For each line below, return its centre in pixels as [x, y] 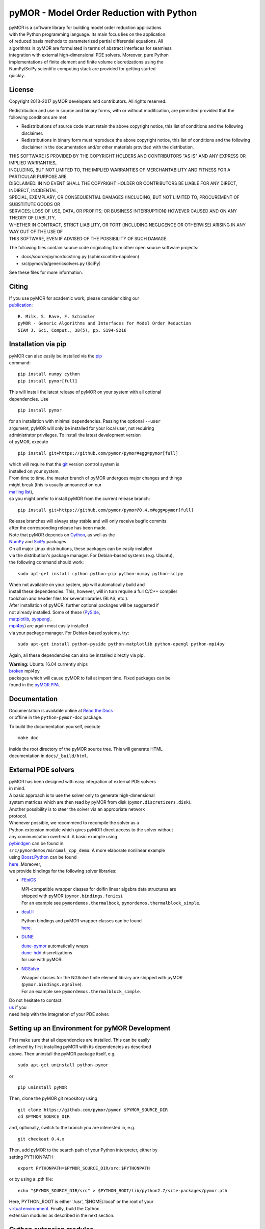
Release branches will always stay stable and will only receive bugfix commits [88, 521]
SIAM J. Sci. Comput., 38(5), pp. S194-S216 [72, 330]
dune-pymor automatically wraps [55, 946]
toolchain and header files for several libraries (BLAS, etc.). [69, 598]
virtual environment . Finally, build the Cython [54, 1208]
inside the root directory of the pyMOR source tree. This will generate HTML [86, 749]
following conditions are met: [39, 117]
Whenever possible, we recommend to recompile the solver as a [74, 823]
